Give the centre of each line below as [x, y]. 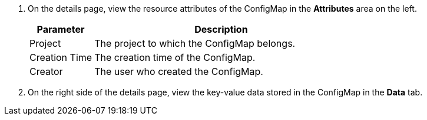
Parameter [61, 29]
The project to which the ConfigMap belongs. [195, 43]
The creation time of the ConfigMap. [175, 57]
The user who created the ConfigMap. [179, 71]
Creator [46, 71]
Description [221, 29]
